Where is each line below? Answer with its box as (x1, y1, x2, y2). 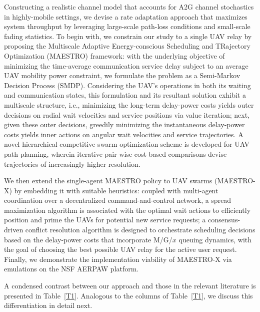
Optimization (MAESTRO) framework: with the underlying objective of (4, 50, 225, 61)
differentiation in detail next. (4, 300, 92, 310)
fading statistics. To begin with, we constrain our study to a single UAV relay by (4, 31, 252, 41)
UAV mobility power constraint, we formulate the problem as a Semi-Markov (4, 70, 240, 81)
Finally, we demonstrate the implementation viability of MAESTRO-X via (4, 253, 232, 264)
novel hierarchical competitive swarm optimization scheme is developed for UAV (4, 139, 250, 149)
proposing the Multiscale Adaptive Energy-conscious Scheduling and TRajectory (4, 41, 250, 51)
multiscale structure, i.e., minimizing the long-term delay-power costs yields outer (4, 99, 254, 110)
